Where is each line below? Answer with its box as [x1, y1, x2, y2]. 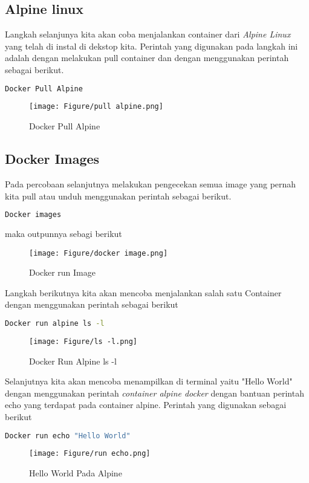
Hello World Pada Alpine [29, 467, 122, 479]
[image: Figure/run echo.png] [29, 449, 151, 458]
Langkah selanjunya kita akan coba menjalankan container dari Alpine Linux [5, 28, 291, 41]
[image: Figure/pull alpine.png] [29, 102, 163, 111]
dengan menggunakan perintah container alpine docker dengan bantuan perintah [5, 386, 304, 399]
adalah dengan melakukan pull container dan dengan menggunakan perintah [5, 51, 289, 64]
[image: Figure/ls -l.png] [29, 337, 137, 346]
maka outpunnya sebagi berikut [5, 227, 122, 239]
